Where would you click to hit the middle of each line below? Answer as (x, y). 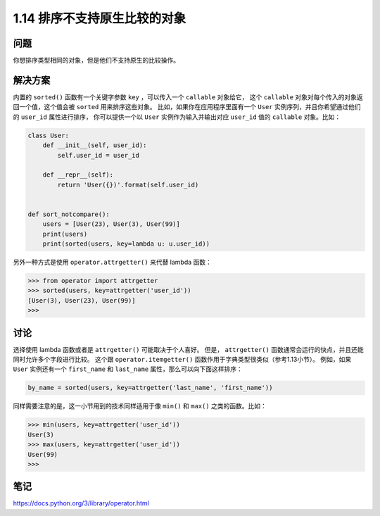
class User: (49, 135)
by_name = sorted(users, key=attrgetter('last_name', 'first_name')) (150, 388)
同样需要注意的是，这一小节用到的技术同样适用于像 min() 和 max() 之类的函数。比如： (140, 406)
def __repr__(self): (78, 175)
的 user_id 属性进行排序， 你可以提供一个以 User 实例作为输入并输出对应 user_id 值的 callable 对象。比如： (177, 117)
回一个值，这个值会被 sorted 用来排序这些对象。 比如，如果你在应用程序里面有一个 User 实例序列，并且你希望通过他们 (187, 107)
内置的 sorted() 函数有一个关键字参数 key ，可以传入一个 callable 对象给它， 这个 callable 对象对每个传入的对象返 (188, 97)
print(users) (65, 234)
